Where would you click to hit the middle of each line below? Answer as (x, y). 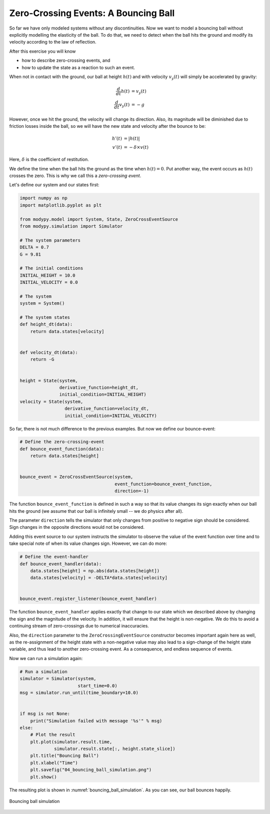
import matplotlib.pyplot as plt (61, 205)
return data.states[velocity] (67, 331)
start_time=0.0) (97, 686)
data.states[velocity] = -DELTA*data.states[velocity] (99, 578)
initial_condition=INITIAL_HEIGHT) (103, 394)
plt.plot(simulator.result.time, (71, 742)
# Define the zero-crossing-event (62, 442)
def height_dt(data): (46, 324)
